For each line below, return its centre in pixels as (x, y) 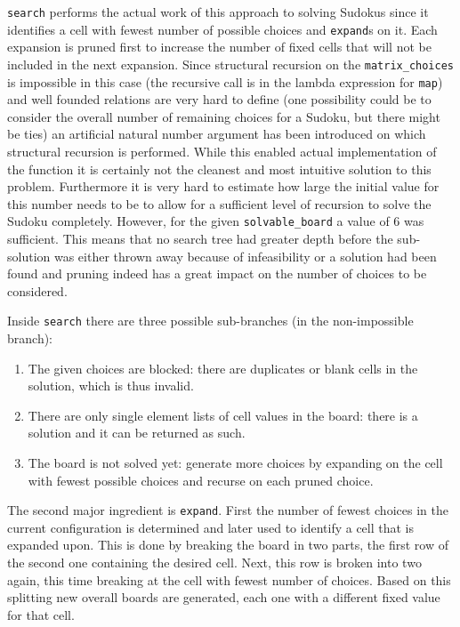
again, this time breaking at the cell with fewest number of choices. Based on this (229, 579)
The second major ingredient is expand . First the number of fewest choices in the (228, 510)
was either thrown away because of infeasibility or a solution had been (245, 256)
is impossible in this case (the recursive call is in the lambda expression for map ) (225, 81)
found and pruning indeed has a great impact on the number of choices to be (217, 273)
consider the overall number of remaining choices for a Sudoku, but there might (224, 116)
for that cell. (41, 614)
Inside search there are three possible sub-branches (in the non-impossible (210, 321)
